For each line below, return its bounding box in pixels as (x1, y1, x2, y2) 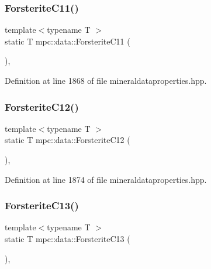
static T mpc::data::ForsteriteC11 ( (5, 35, 130, 47)
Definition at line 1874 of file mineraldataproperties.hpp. (5, 173, 207, 185)
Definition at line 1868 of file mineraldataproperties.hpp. (5, 74, 207, 86)
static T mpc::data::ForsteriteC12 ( (5, 134, 130, 146)
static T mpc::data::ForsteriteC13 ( (5, 233, 130, 244)
